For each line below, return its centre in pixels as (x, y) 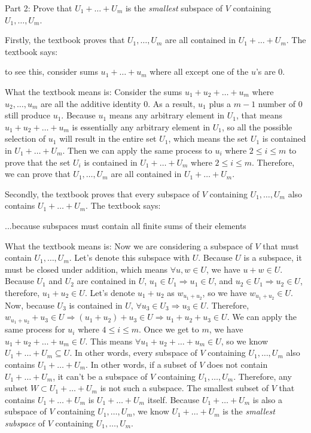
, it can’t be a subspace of (100, 376)
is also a (267, 399)
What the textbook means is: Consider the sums (94, 91)
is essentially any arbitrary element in (141, 126)
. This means (109, 341)
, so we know (245, 341)
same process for (35, 329)
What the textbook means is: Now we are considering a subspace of (129, 246)
